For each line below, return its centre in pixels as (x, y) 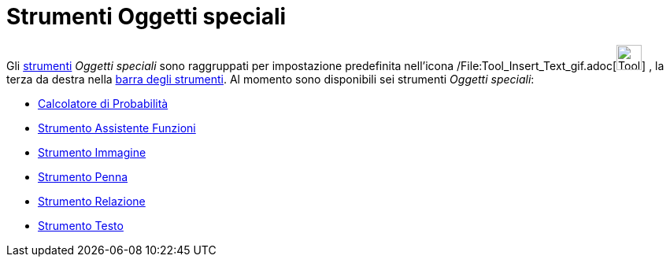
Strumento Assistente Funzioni (117, 128)
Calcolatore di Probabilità (103, 103)
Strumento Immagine (92, 152)
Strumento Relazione (92, 201)
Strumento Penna (83, 176)
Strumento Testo (81, 225)
